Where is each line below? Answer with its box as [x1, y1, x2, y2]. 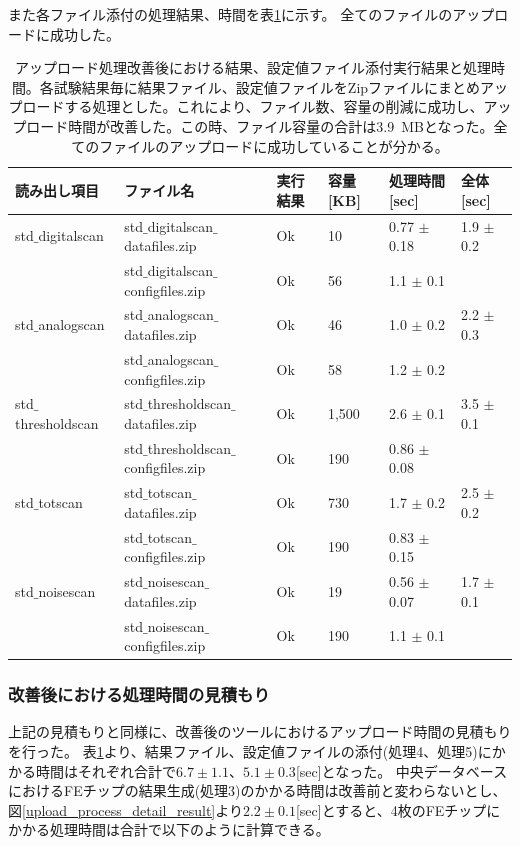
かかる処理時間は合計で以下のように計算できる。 [8, 819, 330, 840]
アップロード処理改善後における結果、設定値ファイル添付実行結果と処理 [15, 57, 491, 78]
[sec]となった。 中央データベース [295, 760, 508, 781]
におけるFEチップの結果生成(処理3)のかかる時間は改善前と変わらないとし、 [8, 780, 507, 801]
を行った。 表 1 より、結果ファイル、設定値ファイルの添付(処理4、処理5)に [8, 741, 492, 762]
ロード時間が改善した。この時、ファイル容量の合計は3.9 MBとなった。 [26, 115, 494, 136]
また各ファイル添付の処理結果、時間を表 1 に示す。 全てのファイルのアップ [8, 4, 495, 24]
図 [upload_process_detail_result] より [8, 799, 243, 820]
